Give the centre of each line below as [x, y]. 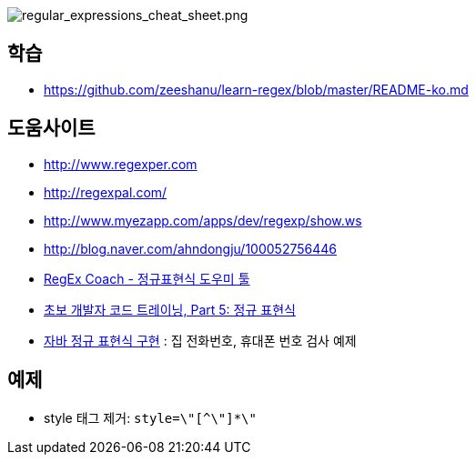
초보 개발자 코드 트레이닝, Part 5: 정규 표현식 [170, 309]
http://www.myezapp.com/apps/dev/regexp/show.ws [203, 220]
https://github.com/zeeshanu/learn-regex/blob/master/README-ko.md [256, 89]
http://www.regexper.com [121, 164]
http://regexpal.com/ [106, 192]
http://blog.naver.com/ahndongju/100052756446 [190, 248]
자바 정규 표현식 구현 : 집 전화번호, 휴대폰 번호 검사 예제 [200, 340]
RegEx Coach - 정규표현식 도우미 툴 [147, 278]
